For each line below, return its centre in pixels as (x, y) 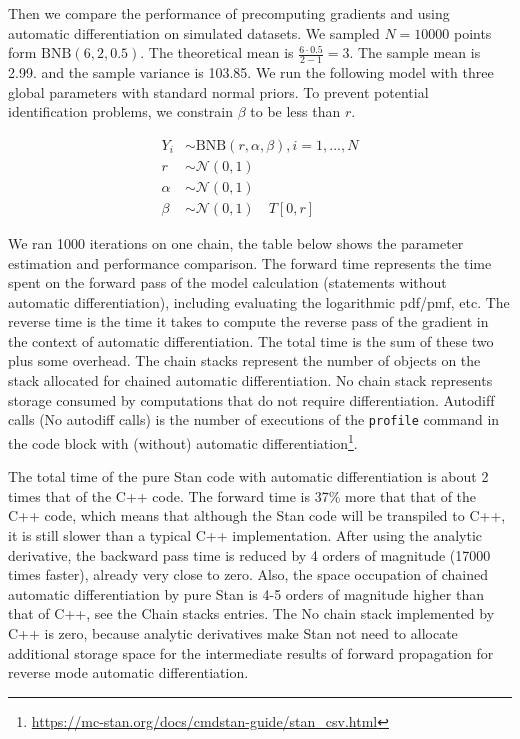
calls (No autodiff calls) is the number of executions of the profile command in (254, 419)
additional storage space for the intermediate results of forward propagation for (251, 652)
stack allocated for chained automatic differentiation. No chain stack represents (250, 380)
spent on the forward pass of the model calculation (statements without (227, 282)
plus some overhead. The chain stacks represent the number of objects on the (244, 360)
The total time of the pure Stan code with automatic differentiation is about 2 (248, 476)
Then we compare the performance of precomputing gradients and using (229, 13)
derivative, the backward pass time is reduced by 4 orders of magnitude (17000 (249, 554)
